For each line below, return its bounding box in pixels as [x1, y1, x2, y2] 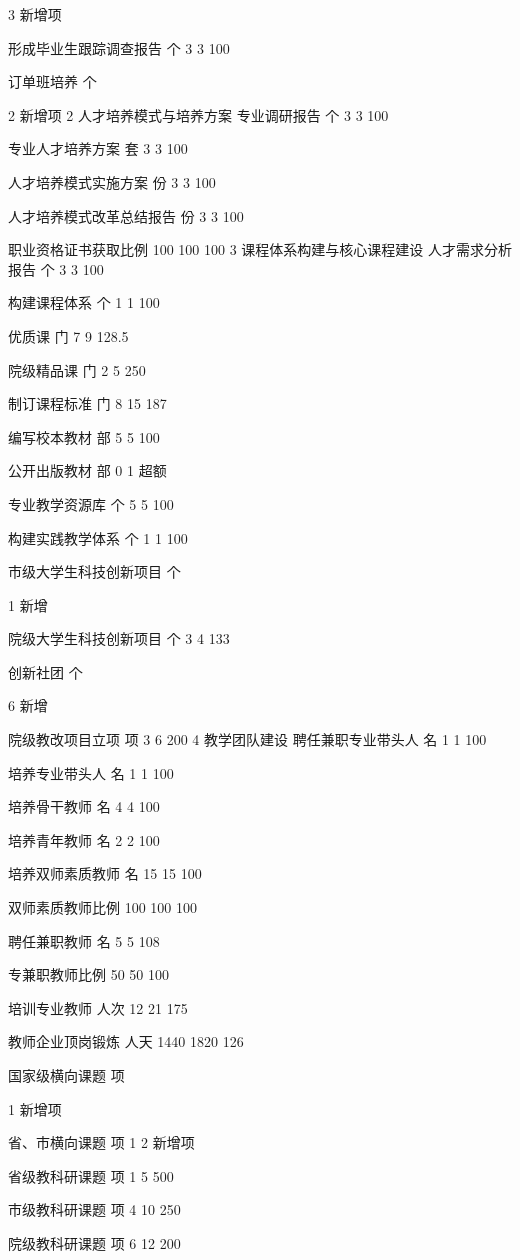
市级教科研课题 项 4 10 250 [8, 1199, 181, 1220]
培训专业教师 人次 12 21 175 [8, 997, 188, 1018]
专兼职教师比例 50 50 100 [8, 964, 169, 985]
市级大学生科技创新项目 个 [8, 561, 181, 582]
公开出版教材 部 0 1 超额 [8, 460, 167, 481]
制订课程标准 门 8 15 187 [8, 393, 167, 414]
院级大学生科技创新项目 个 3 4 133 [8, 628, 230, 649]
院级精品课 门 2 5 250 [8, 359, 146, 380]
